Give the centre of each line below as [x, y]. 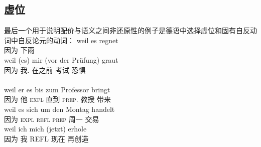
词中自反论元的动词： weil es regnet [61, 40]
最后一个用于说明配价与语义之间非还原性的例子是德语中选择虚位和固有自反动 [130, 30]
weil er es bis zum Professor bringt [57, 89]
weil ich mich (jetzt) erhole [45, 129]
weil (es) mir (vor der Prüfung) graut [61, 59]
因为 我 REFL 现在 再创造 [46, 138]
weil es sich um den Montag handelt [59, 109]
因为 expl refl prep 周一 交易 [52, 119]
